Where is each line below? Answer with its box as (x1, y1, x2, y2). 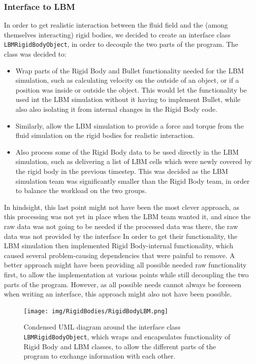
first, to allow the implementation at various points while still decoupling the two (4, 269, 249, 279)
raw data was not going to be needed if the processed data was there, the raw (4, 221, 238, 231)
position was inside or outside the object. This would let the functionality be (15, 84, 247, 95)
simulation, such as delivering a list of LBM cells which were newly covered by (15, 156, 252, 166)
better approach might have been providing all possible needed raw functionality (4, 260, 247, 270)
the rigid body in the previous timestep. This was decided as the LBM (15, 166, 228, 176)
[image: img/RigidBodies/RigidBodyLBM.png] (24, 307, 168, 315)
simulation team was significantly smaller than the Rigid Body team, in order (15, 175, 250, 186)
